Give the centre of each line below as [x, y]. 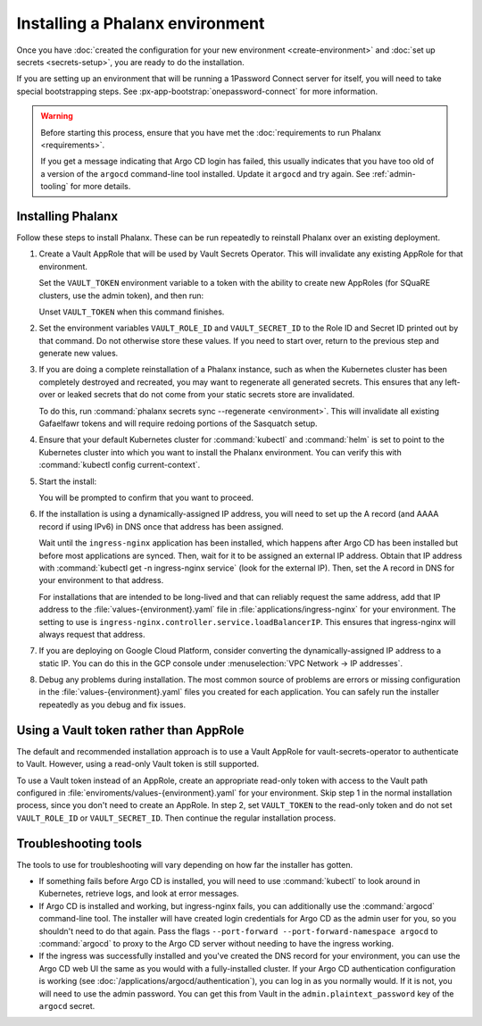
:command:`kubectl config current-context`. [120, 465]
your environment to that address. [101, 580]
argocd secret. [67, 1005]
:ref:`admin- [394, 173]
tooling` [54, 187]
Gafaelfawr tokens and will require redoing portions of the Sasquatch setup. [178, 423]
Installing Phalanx [67, 216]
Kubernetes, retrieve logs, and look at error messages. [139, 894]
